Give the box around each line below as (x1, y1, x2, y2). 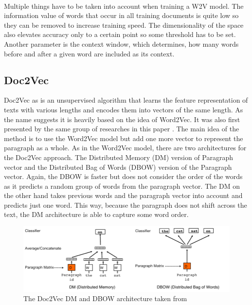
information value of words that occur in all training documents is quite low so (4, 10, 239, 20)
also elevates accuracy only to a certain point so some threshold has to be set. (4, 29, 236, 39)
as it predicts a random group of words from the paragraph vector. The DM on (4, 180, 240, 191)
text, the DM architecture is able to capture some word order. (4, 209, 189, 219)
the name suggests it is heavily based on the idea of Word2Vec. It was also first (4, 114, 240, 124)
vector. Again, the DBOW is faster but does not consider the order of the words (4, 171, 243, 181)
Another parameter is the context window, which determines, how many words (4, 38, 239, 49)
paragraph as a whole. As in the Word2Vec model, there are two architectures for (4, 143, 247, 153)
